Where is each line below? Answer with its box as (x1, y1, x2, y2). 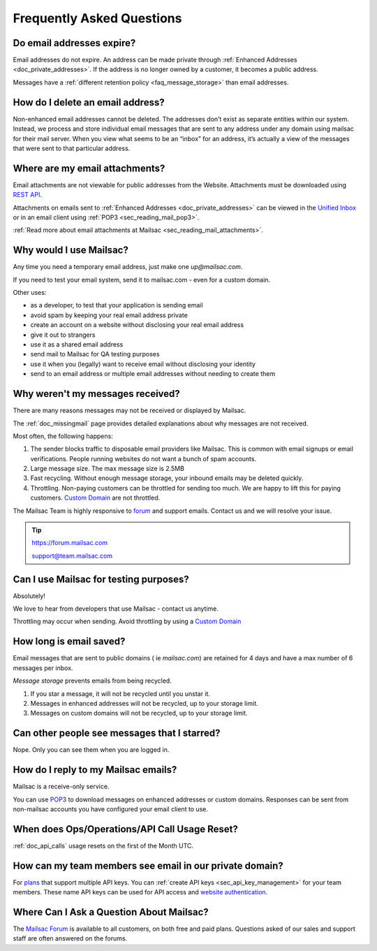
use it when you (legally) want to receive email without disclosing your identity (30, 360, 256, 368)
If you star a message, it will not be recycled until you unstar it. (30, 689, 211, 698)
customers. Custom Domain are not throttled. (30, 493, 161, 502)
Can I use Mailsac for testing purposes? (13, 573, 190, 585)
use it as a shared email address (30, 340, 124, 349)
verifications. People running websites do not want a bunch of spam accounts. (30, 454, 257, 463)
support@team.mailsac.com (31, 551, 113, 560)
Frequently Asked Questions (13, 10, 182, 26)
